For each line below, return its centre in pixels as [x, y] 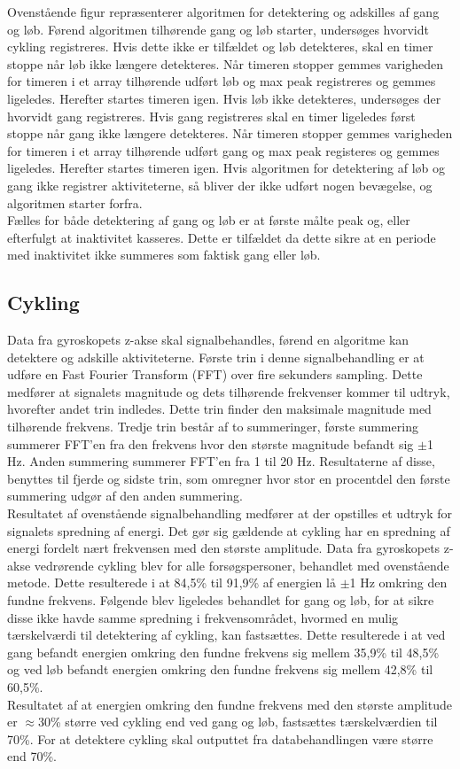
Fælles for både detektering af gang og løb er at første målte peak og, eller [209, 220]
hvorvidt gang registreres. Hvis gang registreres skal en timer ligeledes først [211, 116]
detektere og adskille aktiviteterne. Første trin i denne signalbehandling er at [216, 357]
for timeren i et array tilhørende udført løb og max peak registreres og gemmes [222, 81]
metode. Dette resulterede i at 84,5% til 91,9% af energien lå [172, 583]
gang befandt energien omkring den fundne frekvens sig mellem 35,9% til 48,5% [223, 652]
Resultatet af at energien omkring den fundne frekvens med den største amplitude [230, 704]
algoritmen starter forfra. [75, 202]
